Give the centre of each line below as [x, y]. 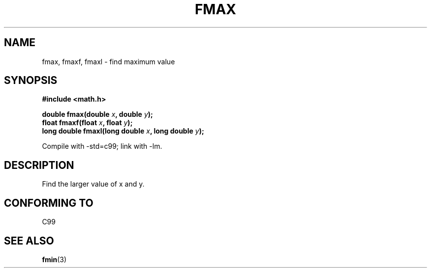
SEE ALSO [29, 241]
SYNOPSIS [31, 81]
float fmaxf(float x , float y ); [87, 123]
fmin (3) [54, 259]
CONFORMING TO [49, 203]
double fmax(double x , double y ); [97, 114]
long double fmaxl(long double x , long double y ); [123, 131]
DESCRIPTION [39, 165]
